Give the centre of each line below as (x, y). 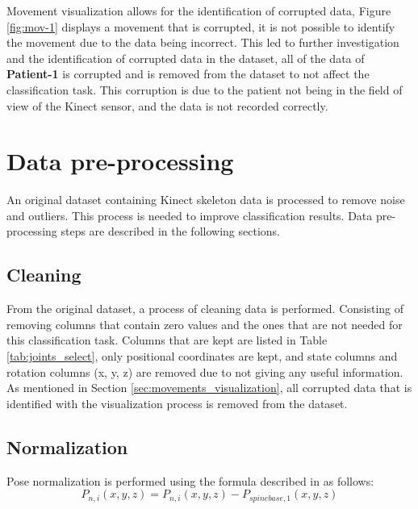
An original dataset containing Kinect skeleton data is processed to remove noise (206, 200)
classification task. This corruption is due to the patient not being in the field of (205, 89)
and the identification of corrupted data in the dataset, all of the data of (186, 58)
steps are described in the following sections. (170, 231)
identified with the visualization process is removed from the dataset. (177, 403)
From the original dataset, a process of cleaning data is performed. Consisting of (205, 309)
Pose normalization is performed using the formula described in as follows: (190, 480)
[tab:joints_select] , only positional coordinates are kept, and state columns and (202, 356)
